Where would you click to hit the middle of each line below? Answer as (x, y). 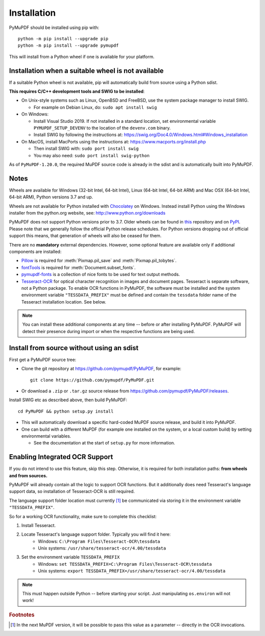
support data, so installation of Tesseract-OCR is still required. (72, 492)
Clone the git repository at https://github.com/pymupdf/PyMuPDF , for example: (101, 369)
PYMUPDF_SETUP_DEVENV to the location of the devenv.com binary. (102, 128)
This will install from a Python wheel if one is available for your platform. (82, 56)
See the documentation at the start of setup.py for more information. (104, 443)
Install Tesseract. (39, 525)
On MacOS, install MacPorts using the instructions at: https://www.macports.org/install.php (114, 141)
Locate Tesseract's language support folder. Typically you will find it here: (96, 534)
